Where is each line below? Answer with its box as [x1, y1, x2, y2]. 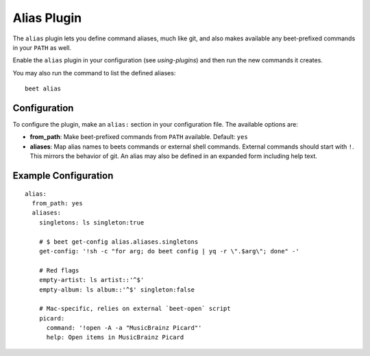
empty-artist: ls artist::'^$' [38, 276, 145, 284]
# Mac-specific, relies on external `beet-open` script [38, 305, 231, 313]
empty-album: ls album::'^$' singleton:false [38, 285, 195, 294]
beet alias [25, 85, 62, 92]
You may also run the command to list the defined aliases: [12, 68, 176, 77]
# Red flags [38, 266, 79, 274]
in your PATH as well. [12, 43, 72, 51]
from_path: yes [32, 199, 83, 207]
